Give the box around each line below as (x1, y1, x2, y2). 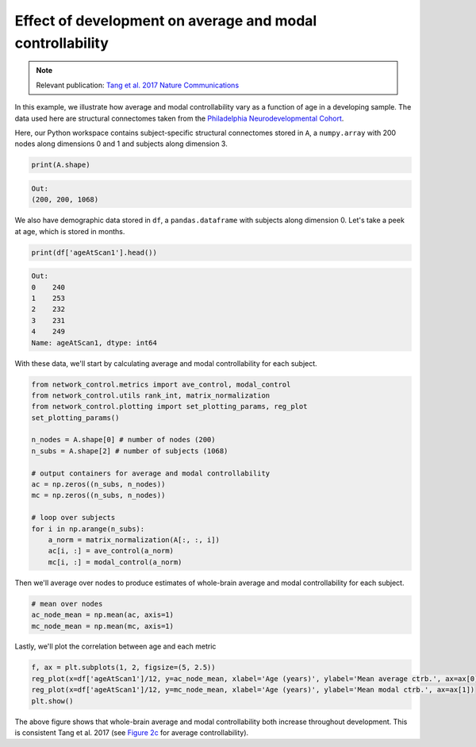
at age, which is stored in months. (14, 226, 125, 236)
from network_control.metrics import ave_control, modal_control (31, 379, 291, 389)
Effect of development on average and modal (14, 12, 317, 29)
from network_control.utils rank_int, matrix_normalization (31, 391, 271, 400)
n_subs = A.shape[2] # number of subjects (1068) (31, 446, 228, 456)
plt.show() (31, 696, 74, 706)
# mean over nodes (31, 599, 103, 608)
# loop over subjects (31, 513, 116, 522)
